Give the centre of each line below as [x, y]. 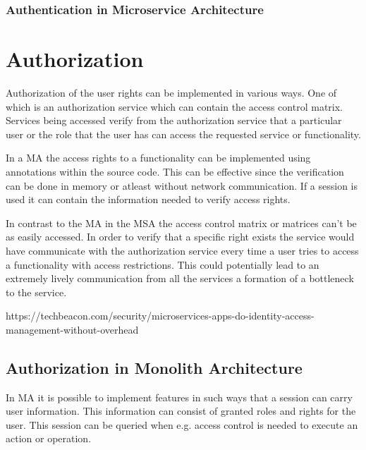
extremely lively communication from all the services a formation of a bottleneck [180, 278]
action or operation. [49, 438]
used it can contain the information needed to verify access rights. [148, 199]
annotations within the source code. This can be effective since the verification [175, 171]
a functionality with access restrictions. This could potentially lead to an [163, 264]
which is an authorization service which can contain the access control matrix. [174, 106]
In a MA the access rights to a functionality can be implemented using [158, 158]
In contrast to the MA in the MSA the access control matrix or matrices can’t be [181, 223]
